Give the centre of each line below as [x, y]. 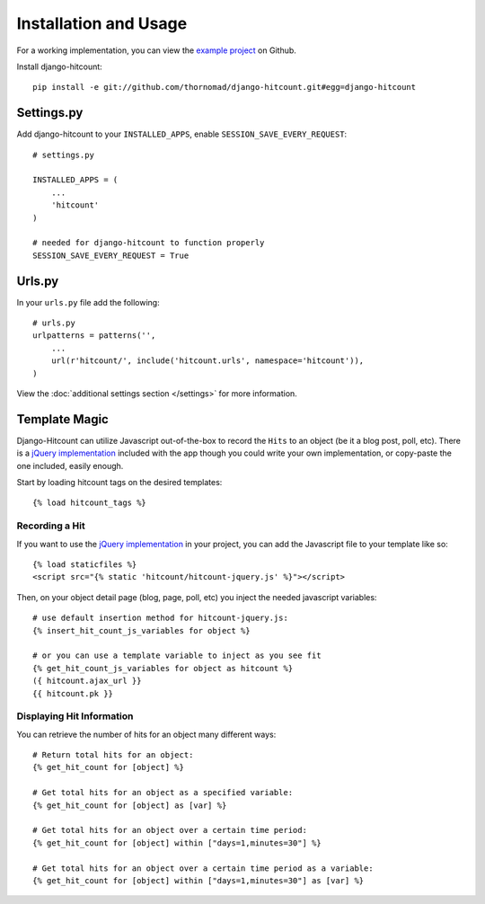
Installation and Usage [102, 23]
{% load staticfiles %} [85, 565]
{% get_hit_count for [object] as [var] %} [130, 805]
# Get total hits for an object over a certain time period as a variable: [203, 868]
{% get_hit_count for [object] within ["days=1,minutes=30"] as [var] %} [198, 880]
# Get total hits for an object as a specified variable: [163, 793]
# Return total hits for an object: [113, 755]
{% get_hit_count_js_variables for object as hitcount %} [163, 668]
